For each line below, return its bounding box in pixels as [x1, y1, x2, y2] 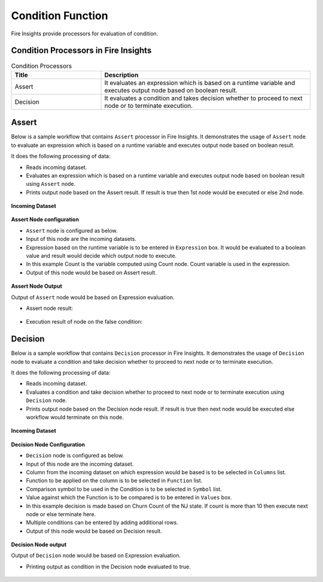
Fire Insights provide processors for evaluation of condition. [11, 30, 159, 37]
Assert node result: [26, 304, 74, 312]
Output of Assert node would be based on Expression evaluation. [11, 294, 175, 301]
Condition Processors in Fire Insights [11, 46, 152, 56]
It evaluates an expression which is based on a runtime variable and [104, 79, 295, 87]
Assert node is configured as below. [26, 227, 118, 234]
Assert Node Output [11, 282, 62, 290]
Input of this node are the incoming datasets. [26, 236, 137, 243]
